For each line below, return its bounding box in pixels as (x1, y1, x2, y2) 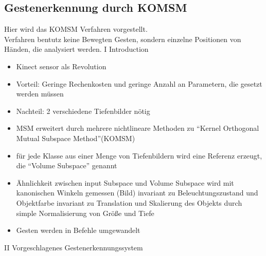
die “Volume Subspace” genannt (16, 160, 117, 171)
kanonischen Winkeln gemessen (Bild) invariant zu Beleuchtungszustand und (16, 187, 258, 198)
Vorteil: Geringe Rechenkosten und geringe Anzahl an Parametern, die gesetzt (16, 78, 262, 89)
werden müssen (16, 88, 64, 99)
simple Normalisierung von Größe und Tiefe (16, 207, 154, 218)
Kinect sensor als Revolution (16, 61, 107, 71)
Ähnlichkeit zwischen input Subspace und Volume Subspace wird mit (16, 177, 234, 188)
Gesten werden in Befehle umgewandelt (16, 225, 140, 235)
